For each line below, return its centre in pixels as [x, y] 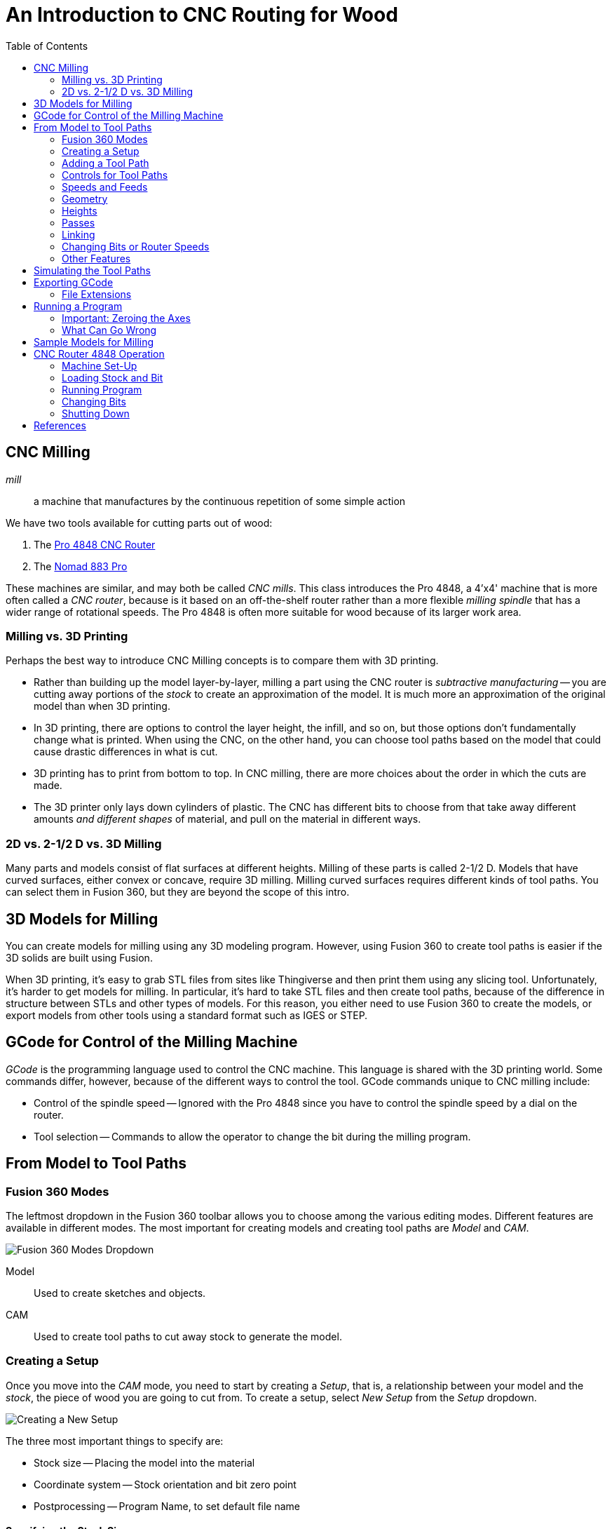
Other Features [96, 258]
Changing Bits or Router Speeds [136, 246]
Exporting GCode [74, 282]
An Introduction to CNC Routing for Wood [202, 15]
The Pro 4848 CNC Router [95, 544]
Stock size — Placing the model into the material [144, 1462]
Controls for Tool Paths [115, 175]
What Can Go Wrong [109, 330]
